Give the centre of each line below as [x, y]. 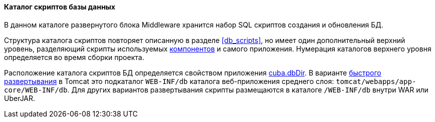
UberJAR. [20, 98]
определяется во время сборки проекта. [74, 57]
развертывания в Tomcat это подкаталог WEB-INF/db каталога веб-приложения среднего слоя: [169, 81]
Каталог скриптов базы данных [60, 7]
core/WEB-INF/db [36, 90]
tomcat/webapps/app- [376, 81]
